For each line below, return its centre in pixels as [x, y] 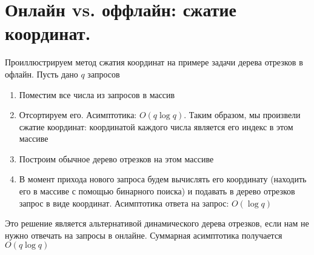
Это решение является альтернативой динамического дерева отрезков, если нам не [157, 223]
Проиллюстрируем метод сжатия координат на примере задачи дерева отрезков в [154, 62]
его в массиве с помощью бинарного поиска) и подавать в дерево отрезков [157, 191]
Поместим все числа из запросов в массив [97, 94]
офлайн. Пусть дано [42, 74]
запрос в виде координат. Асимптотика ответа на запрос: [124, 203]
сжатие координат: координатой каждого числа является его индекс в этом [156, 126]
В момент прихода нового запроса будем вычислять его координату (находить [163, 179]
